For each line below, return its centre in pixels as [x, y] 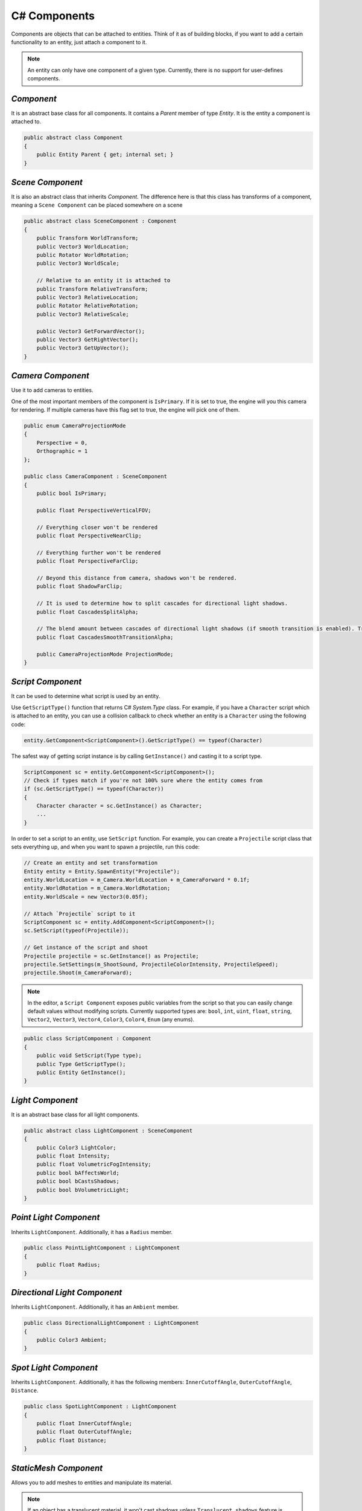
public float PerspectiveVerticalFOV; [94, 510]
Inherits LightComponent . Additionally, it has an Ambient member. [95, 1307]
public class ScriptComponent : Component [87, 1039]
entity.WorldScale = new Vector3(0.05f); [86, 897]
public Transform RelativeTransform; [92, 289]
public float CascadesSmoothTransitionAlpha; [105, 637]
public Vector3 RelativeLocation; [87, 297]
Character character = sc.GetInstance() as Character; [119, 806]
